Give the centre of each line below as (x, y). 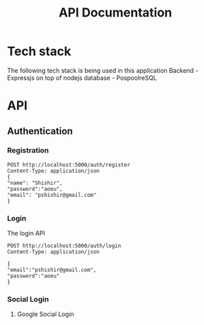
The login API (26, 233)
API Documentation (115, 13)
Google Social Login (45, 314)
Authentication (40, 131)
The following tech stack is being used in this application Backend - (103, 70)
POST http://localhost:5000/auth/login (64, 246)
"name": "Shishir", (35, 183)
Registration (28, 151)
